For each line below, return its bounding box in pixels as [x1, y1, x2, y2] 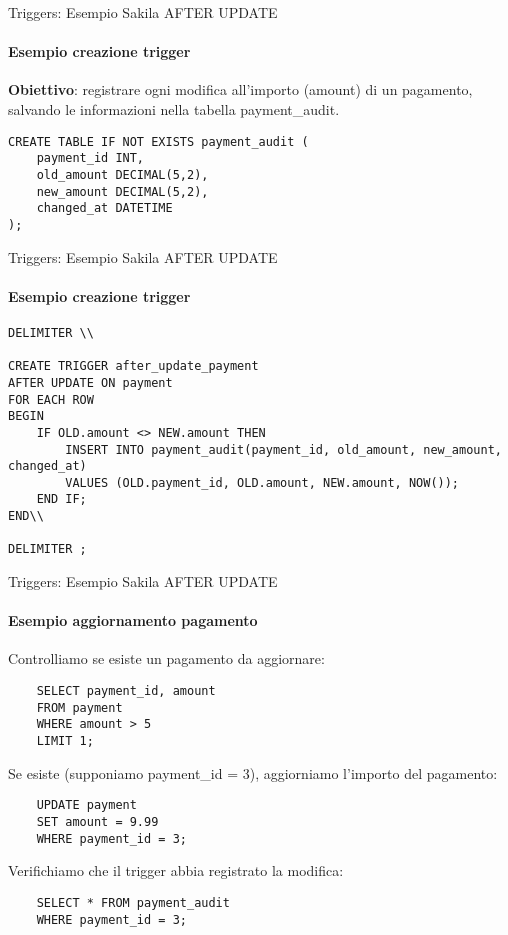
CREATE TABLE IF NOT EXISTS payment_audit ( [8, 134, 309, 149]
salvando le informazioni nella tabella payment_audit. [8, 98, 340, 119]
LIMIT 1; [36, 734, 94, 749]
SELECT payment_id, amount [36, 684, 216, 699]
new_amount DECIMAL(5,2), [36, 184, 209, 199]
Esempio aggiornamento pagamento [8, 610, 258, 631]
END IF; [36, 492, 87, 507]
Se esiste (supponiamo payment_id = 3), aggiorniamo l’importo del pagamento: [8, 762, 498, 783]
